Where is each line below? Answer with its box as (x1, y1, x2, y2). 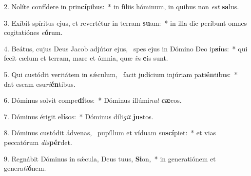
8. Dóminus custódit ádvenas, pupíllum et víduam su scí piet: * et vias (4, 128, 216, 138)
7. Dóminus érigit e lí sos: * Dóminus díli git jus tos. (4, 111, 154, 121)
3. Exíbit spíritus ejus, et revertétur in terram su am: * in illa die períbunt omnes (4, 17, 247, 28)
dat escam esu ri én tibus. (4, 79, 76, 89)
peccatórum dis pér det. (4, 137, 72, 147)
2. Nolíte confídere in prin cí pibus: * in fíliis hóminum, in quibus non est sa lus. (4, 1, 239, 11)
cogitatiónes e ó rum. (4, 27, 63, 37)
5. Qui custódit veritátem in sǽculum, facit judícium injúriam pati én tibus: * (4, 69, 238, 79)
